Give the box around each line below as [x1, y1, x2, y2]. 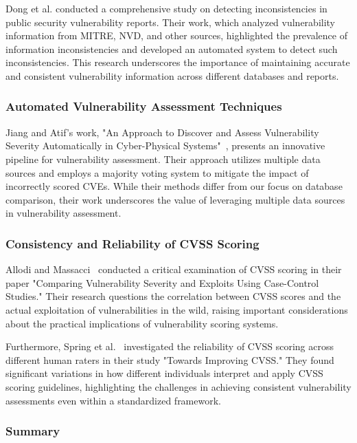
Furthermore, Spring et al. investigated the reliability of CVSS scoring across [5, 339, 334, 354]
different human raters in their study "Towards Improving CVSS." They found [5, 352, 334, 367]
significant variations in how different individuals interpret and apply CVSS [5, 366, 323, 380]
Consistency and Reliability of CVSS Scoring [5, 235, 260, 252]
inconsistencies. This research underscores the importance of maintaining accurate [5, 55, 350, 69]
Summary [5, 422, 60, 440]
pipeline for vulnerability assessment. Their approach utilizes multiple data [5, 151, 321, 166]
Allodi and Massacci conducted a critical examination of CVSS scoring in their [5, 262, 342, 277]
